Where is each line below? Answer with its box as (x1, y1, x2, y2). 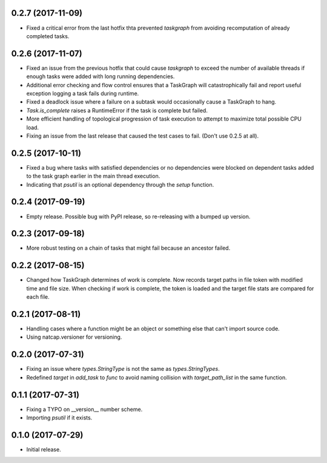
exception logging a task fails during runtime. (26, 90, 139, 97)
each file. (26, 293, 50, 301)
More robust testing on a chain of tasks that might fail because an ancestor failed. (26, 244, 231, 251)
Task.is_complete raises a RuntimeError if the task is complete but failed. (26, 107, 208, 114)
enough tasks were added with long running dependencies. (26, 73, 175, 80)
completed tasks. (26, 32, 70, 39)
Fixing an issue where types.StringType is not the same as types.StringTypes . (26, 365, 220, 373)
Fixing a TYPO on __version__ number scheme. (26, 405, 143, 413)
